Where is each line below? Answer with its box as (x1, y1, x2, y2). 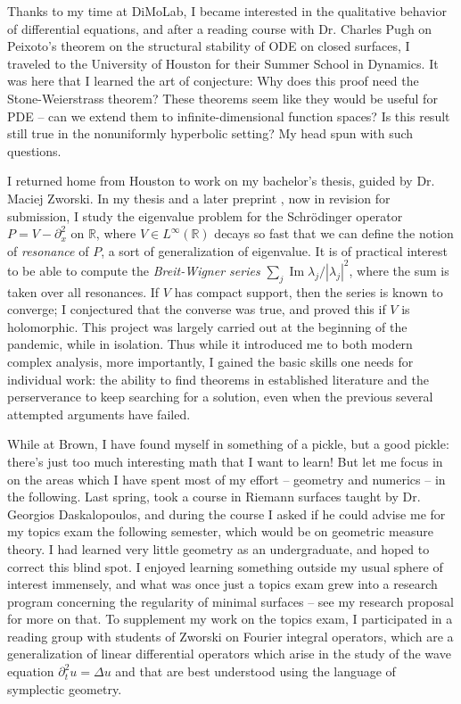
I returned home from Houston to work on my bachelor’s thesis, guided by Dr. (7, 171, 435, 190)
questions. (7, 141, 62, 160)
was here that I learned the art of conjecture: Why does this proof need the (7, 71, 419, 90)
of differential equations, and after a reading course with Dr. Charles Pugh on (7, 19, 432, 37)
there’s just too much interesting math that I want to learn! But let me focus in (7, 451, 443, 470)
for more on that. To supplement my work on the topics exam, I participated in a (7, 609, 453, 628)
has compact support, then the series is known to (174, 282, 443, 301)
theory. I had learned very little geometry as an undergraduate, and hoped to (7, 539, 430, 558)
